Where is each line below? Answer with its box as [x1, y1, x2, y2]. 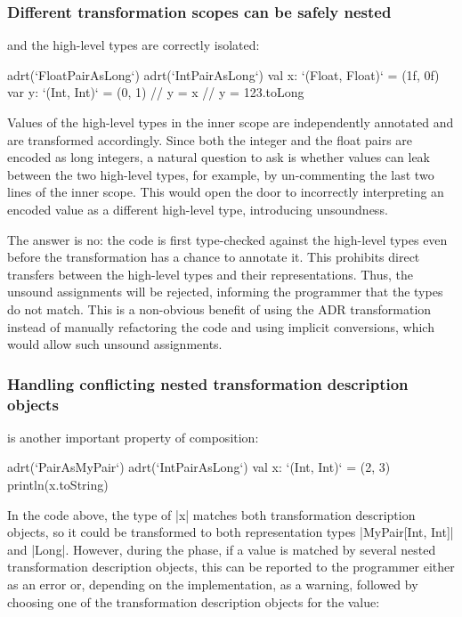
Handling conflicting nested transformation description [7, 372, 409, 394]
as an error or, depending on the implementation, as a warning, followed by [7, 575, 418, 594]
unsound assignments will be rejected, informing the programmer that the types [7, 282, 443, 301]
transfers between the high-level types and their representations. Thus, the [7, 264, 414, 283]
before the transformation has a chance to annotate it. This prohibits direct [7, 248, 420, 266]
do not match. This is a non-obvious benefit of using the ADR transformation [7, 299, 432, 318]
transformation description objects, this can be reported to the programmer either [7, 557, 455, 576]
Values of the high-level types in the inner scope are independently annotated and [7, 113, 454, 131]
